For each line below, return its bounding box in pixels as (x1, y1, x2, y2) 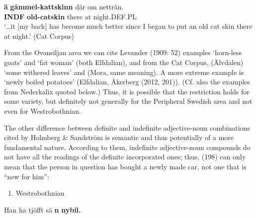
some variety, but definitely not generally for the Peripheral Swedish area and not (4, 96, 253, 106)
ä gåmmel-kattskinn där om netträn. (4, 1, 124, 11)
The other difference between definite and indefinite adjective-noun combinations (4, 122, 250, 133)
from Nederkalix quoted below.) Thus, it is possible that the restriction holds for (4, 86, 250, 96)
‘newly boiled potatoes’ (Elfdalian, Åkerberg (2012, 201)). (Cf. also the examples (4, 76, 250, 87)
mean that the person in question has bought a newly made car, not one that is (4, 161, 247, 171)
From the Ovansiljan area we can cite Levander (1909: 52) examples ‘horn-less (4, 47, 242, 58)
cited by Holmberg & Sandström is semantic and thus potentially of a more (4, 132, 234, 143)
